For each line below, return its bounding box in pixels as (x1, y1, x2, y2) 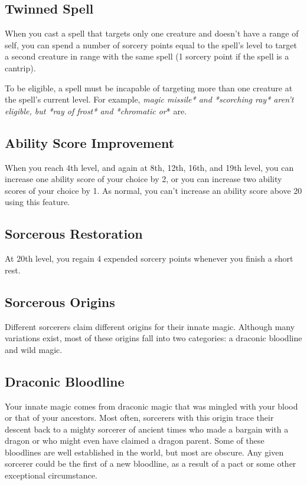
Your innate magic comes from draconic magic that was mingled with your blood (5, 400, 298, 412)
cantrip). (5, 61, 36, 74)
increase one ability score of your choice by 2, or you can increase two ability (5, 173, 282, 185)
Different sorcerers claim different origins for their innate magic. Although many (5, 320, 295, 332)
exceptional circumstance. (5, 469, 97, 481)
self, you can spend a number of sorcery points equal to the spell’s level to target (5, 38, 297, 51)
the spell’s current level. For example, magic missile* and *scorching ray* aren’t (5, 93, 294, 105)
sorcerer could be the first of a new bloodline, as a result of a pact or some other (5, 457, 296, 470)
